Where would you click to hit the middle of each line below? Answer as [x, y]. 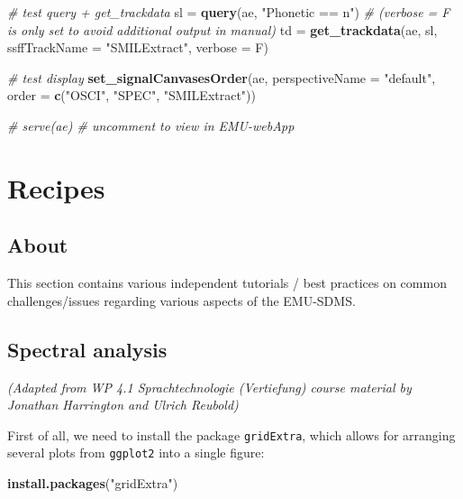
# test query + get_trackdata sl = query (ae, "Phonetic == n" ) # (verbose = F [229, 12]
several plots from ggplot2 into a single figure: [136, 453]
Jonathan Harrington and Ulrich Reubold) [123, 405]
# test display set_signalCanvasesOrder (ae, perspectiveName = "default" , [222, 77]
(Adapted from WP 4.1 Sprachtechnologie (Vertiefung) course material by [209, 387]
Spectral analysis [87, 349]
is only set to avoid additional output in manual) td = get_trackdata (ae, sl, [222, 29]
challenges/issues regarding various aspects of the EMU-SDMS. [182, 300]
